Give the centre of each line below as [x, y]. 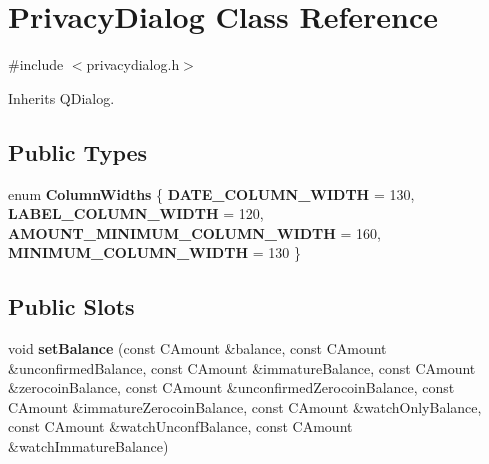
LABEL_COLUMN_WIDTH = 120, [136, 213]
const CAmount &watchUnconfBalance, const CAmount [180, 426]
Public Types [78, 151]
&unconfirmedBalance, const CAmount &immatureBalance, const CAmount [242, 367]
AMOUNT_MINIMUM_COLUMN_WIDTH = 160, [195, 232]
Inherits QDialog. [61, 97]
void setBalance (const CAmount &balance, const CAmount [197, 348]
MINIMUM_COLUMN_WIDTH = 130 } [154, 252]
